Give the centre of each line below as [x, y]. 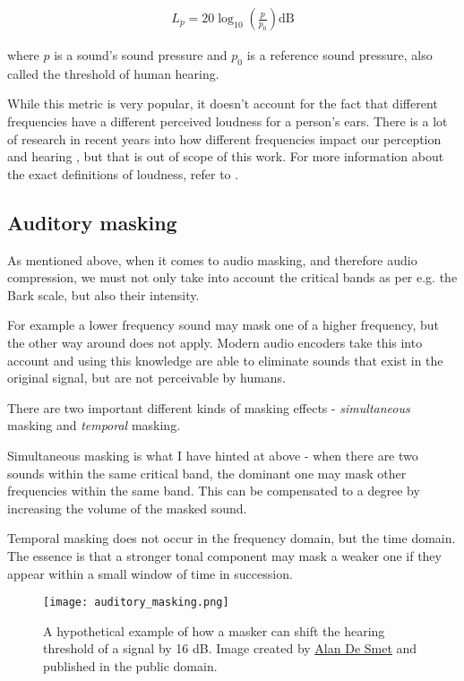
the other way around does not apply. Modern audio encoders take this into [215, 342]
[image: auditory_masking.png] [136, 603]
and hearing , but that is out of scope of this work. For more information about [226, 156]
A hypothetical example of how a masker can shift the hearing [214, 630]
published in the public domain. [130, 665]
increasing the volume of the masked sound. [127, 508]
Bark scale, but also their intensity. [103, 294]
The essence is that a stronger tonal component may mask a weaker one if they [224, 555]
